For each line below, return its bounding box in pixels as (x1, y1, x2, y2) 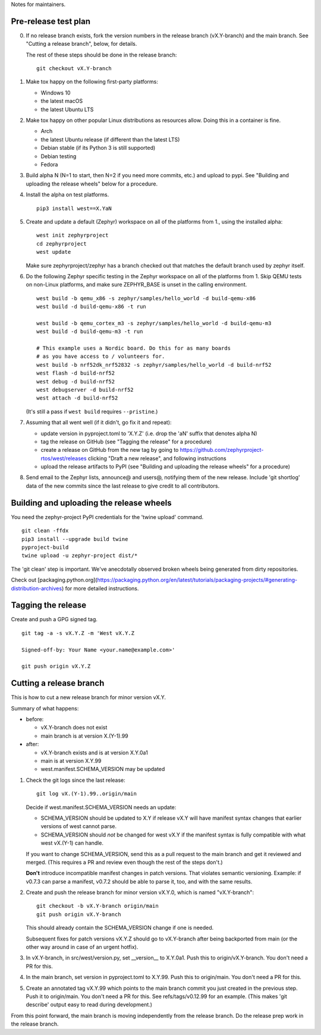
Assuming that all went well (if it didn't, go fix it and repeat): (26, 419, 172, 426)
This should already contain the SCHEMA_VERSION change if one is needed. (26, 924, 214, 932)
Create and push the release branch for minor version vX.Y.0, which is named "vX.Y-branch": (26, 889, 254, 896)
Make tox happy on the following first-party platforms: (26, 78, 159, 86)
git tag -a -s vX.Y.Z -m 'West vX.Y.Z (21, 630, 135, 636)
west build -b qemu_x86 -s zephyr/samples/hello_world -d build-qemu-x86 (36, 295, 256, 301)
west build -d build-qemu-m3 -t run (36, 328, 143, 335)
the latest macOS (40, 97, 83, 105)
